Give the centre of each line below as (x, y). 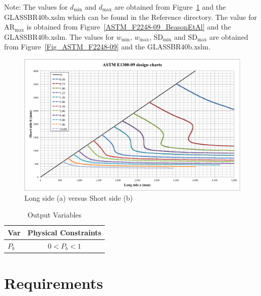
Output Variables (55, 215)
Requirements (54, 282)
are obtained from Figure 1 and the (170, 7)
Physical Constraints (65, 232)
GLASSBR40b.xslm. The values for (59, 36)
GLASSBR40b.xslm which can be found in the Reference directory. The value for (130, 17)
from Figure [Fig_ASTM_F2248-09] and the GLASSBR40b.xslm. (107, 47)
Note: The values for (36, 7)
